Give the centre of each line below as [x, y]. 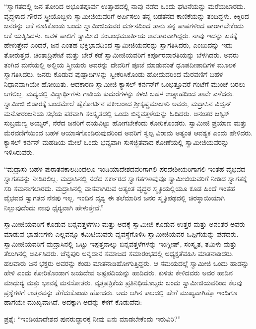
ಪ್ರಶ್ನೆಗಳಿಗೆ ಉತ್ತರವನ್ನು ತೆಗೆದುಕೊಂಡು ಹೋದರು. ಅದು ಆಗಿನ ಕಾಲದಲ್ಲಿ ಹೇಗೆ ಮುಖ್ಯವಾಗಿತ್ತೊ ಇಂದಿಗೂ [121, 292]
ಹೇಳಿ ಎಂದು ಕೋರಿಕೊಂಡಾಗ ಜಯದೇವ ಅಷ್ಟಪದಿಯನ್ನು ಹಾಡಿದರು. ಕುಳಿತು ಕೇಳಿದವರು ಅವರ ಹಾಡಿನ [118, 273]
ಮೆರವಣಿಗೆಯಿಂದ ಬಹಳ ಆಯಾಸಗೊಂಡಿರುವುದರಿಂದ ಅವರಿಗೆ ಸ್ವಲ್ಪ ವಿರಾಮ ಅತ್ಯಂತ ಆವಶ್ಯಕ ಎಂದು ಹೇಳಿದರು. [128, 132]
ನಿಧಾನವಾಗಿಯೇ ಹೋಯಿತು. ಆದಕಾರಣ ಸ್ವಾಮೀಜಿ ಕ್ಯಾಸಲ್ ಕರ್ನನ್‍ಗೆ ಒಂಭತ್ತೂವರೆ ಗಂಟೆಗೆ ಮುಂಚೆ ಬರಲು [125, 84]
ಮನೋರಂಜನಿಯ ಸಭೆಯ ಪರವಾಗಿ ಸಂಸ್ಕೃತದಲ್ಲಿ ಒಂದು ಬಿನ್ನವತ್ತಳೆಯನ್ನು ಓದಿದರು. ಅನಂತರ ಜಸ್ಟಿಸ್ [117, 113]
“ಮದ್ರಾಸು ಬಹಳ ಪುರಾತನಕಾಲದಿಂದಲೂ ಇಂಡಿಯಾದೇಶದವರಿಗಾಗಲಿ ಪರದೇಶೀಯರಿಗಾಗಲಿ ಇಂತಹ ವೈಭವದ [125, 168]
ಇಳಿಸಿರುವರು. [19, 152]
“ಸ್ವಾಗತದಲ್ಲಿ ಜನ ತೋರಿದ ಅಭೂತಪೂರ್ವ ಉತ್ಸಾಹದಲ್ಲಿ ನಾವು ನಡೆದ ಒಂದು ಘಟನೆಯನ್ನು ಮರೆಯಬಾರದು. [125, 6]
